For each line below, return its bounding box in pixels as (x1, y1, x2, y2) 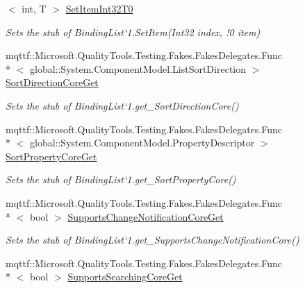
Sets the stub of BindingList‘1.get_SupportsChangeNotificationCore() (6, 232, 299, 247)
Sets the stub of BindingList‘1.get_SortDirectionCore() (6, 98, 239, 112)
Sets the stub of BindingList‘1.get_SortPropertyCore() (6, 172, 236, 187)
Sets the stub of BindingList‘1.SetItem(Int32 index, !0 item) (6, 24, 261, 39)
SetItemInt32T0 (65, 1, 133, 15)
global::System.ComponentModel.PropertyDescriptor (29, 135, 255, 150)
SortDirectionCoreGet (6, 75, 99, 90)
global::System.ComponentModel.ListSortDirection (29, 61, 246, 76)
